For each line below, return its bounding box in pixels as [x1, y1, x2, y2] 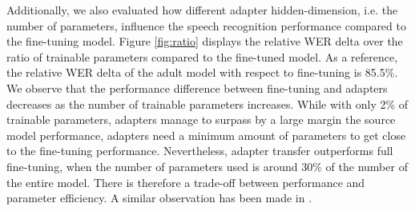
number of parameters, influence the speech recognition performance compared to [6, 17, 406, 34]
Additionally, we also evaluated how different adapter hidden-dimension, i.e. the [6, 2, 398, 18]
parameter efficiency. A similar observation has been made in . [6, 189, 312, 206]
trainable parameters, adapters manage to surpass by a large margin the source [6, 111, 396, 128]
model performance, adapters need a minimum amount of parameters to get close [6, 126, 406, 143]
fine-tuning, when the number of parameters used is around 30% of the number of [6, 157, 408, 174]
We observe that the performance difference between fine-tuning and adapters [6, 79, 388, 96]
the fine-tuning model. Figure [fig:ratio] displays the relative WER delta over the [6, 33, 403, 50]
